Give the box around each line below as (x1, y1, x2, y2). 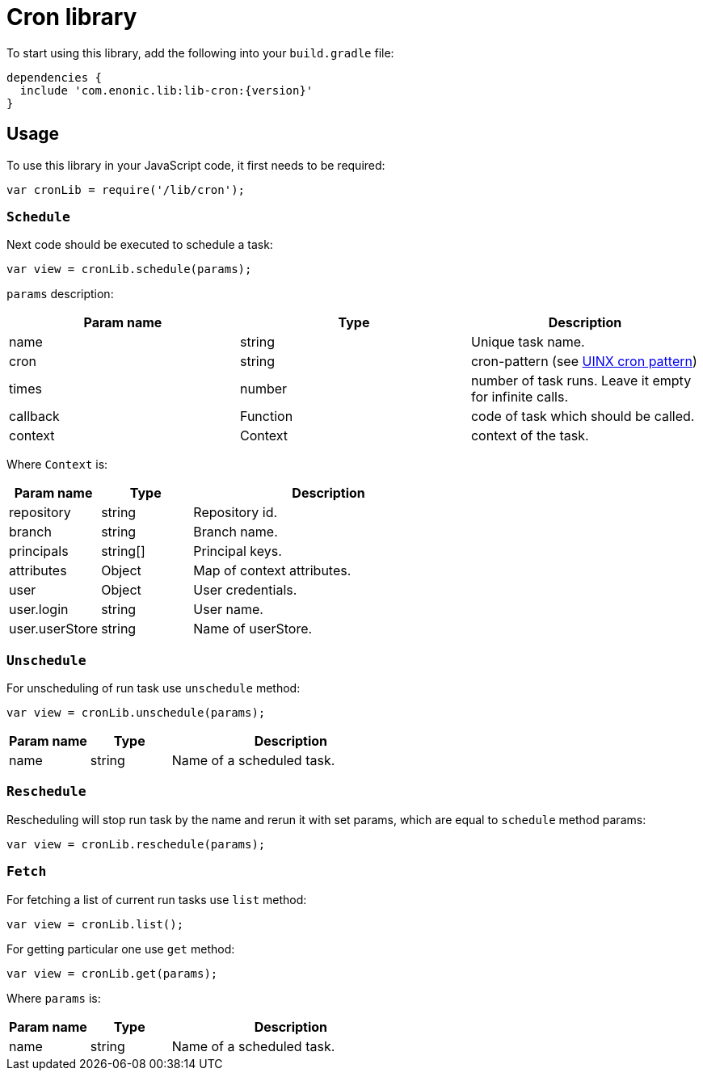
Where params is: (6, 991, 101, 1005)
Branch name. (193, 524, 278, 541)
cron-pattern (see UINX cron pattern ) (470, 353, 697, 370)
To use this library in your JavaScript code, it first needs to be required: (6, 158, 385, 172)
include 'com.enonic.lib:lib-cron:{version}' (19, 83, 314, 97)
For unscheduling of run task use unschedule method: (6, 681, 301, 696)
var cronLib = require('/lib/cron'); (6, 183, 246, 196)
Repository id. (193, 504, 278, 521)
